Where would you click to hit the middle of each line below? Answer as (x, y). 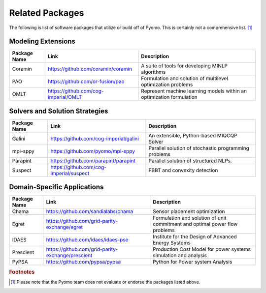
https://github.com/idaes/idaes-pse (87, 240)
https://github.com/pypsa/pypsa (83, 262)
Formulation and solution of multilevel (185, 79)
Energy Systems (172, 243)
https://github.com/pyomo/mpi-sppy (93, 151)
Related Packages (47, 13)
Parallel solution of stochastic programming (199, 148)
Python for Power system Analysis (193, 262)
